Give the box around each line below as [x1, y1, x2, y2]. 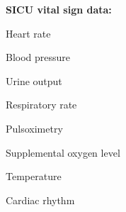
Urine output [6, 73, 62, 88]
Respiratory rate [6, 97, 77, 112]
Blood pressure [6, 50, 71, 65]
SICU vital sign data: [6, 2, 112, 16]
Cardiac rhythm [6, 192, 75, 207]
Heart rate [6, 26, 51, 40]
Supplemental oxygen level [6, 145, 120, 160]
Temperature [6, 169, 62, 184]
